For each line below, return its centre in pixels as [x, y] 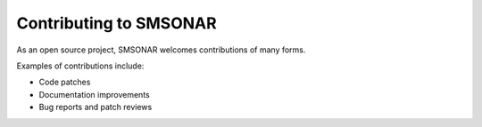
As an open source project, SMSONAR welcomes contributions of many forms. [161, 50]
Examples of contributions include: [80, 66]
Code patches [65, 82]
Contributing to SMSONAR [117, 23]
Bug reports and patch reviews [96, 107]
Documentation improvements [95, 94]
